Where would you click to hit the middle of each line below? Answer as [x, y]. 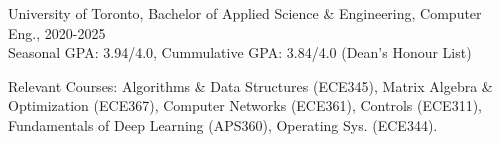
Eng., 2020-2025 [57, 32]
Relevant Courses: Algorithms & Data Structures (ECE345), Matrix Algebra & [250, 85]
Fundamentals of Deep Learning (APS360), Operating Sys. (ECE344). [223, 124]
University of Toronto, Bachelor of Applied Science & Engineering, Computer [245, 13]
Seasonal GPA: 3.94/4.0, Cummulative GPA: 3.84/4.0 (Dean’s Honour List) [240, 52]
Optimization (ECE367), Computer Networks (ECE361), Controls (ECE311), [245, 105]
